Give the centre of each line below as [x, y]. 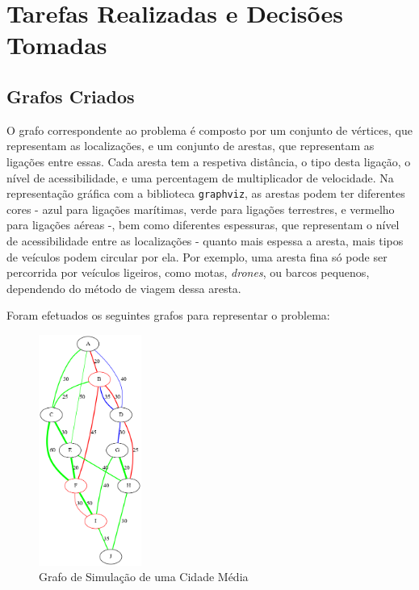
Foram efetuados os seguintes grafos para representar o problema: [168, 315]
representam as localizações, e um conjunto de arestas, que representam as [191, 146]
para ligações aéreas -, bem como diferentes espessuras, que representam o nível [203, 225]
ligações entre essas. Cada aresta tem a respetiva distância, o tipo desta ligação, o [209, 161]
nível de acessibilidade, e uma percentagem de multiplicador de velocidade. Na [200, 177]
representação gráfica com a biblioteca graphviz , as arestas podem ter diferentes [206, 193]
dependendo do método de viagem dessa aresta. [124, 288]
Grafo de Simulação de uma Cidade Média [144, 577]
